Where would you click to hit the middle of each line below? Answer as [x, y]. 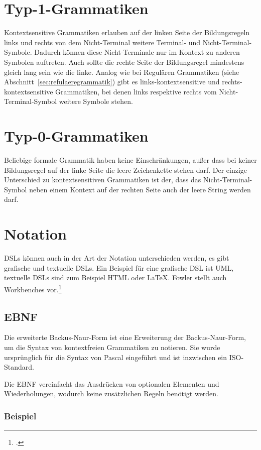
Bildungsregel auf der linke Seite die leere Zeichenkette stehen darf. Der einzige [126, 170]
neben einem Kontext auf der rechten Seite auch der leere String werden [140, 189]
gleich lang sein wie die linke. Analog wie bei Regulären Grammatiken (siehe [122, 72]
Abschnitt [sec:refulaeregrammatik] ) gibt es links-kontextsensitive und [112, 82]
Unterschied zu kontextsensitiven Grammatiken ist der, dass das [103, 180]
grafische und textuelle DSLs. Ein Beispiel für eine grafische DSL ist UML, [119, 267]
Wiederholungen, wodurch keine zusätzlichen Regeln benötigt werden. [111, 393]
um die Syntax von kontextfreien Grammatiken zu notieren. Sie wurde [112, 347]
